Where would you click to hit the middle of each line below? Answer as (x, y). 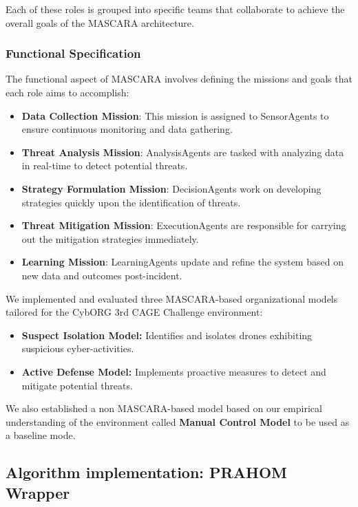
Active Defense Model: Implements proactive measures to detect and (174, 371)
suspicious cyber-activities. (78, 348)
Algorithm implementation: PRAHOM (146, 472)
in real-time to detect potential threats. (105, 165)
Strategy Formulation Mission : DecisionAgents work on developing (171, 188)
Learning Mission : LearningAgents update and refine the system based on (182, 262)
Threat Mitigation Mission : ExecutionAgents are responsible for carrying (184, 225)
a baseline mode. (41, 435)
